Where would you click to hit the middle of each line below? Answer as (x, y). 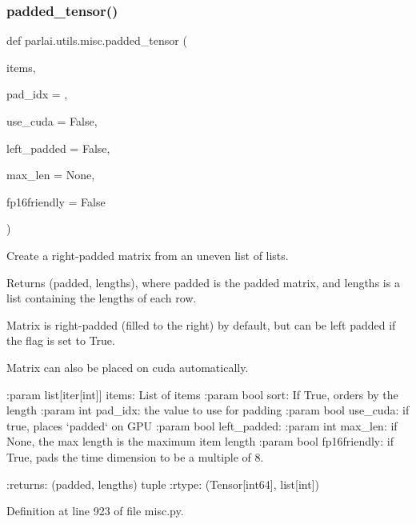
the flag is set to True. (61, 340)
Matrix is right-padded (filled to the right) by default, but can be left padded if (201, 324)
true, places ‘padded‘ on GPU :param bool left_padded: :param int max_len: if (202, 425)
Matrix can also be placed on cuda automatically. (128, 367)
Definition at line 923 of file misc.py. (95, 511)
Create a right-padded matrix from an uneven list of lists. (148, 255)
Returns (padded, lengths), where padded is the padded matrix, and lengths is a (203, 282)
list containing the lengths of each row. (102, 298)
